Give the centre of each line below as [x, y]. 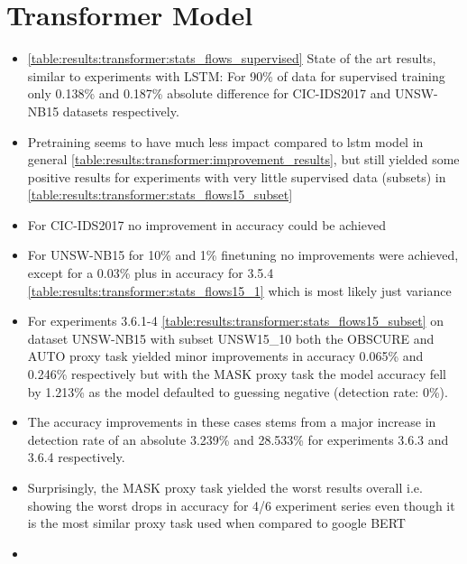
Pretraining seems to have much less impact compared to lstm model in [225, 141]
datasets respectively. [121, 111]
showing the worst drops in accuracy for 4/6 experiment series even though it [241, 505]
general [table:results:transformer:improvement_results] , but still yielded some [243, 159]
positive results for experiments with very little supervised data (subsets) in [237, 176]
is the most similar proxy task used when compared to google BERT [216, 523]
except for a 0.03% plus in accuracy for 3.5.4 [151, 273]
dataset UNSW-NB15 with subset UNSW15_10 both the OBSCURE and [231, 338]
